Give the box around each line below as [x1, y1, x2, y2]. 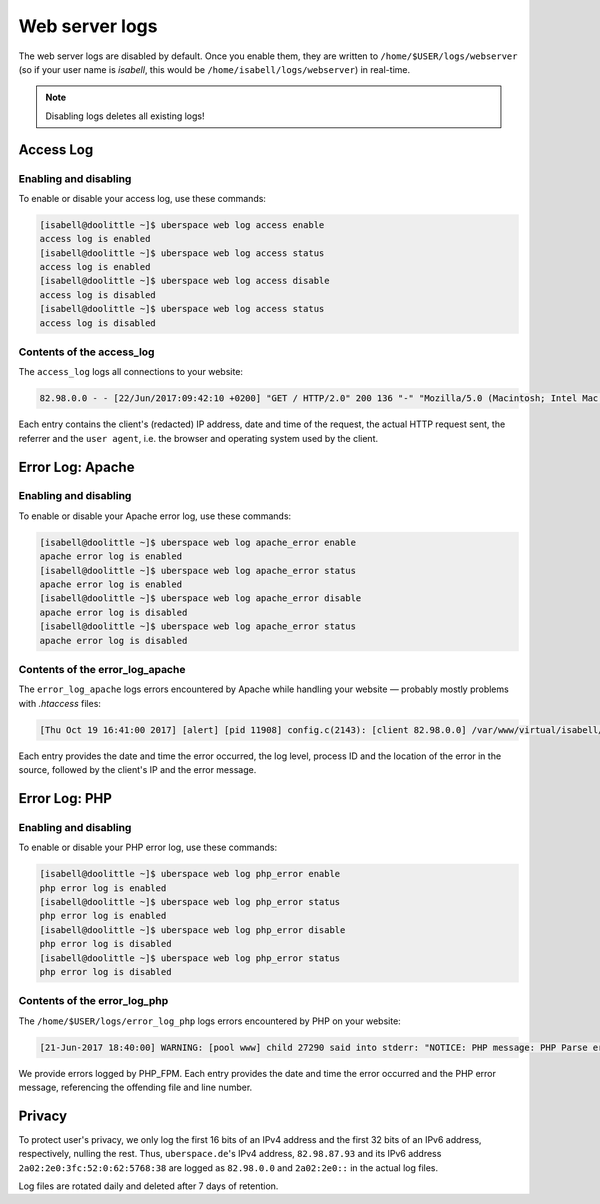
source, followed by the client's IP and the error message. [18, 764, 257, 776]
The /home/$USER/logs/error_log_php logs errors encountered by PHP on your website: [18, 1015, 402, 1027]
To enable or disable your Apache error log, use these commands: [18, 510, 292, 522]
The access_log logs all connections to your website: [18, 366, 244, 378]
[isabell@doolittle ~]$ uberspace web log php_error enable [39, 868, 341, 880]
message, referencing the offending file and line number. [18, 1081, 253, 1094]
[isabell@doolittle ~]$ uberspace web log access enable [39, 219, 325, 230]
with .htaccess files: [18, 697, 102, 709]
